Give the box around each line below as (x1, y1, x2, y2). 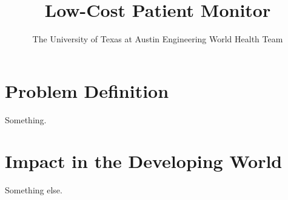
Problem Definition (5, 78, 169, 103)
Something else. (5, 184, 62, 196)
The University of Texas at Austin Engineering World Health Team (32, 33, 283, 45)
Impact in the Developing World (5, 149, 283, 173)
